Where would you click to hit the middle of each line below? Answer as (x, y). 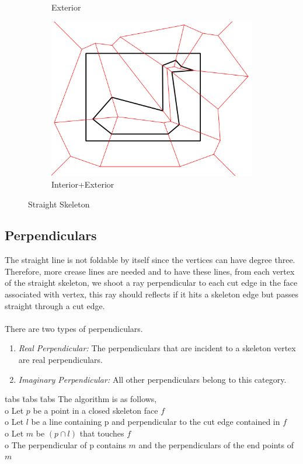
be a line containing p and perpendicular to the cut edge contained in (156, 422)
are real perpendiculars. (60, 360)
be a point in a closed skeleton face (95, 410)
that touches (102, 433)
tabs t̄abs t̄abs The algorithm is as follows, (81, 399)
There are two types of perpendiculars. (74, 328)
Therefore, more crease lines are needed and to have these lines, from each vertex (150, 271)
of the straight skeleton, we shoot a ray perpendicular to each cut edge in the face (151, 283)
